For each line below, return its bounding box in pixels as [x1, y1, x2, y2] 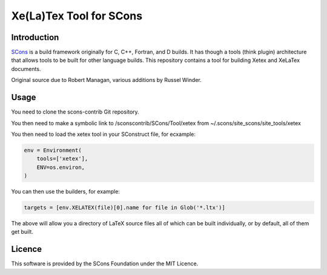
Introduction [11, 32, 59, 42]
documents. [11, 65, 41, 72]
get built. [11, 228, 33, 236]
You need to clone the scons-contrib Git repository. [11, 108, 139, 115]
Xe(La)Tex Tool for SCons [11, 9, 142, 22]
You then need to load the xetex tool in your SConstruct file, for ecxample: [11, 131, 196, 138]
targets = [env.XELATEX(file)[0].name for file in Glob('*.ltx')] [24, 204, 225, 211]
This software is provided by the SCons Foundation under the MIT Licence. [11, 260, 199, 267]
